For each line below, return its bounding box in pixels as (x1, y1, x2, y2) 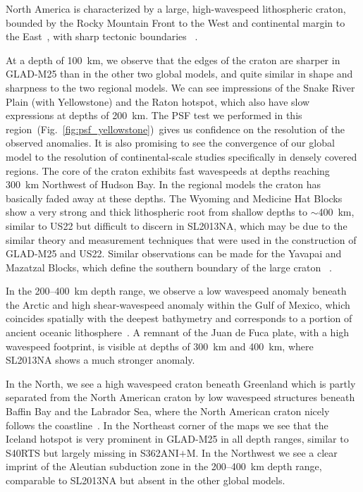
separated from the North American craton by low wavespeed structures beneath (6, 390, 355, 405)
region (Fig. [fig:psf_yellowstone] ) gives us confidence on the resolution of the (6, 121, 345, 136)
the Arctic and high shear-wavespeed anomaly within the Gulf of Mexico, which (6, 297, 350, 312)
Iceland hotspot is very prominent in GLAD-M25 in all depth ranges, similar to (6, 431, 349, 446)
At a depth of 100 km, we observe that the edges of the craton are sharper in (6, 52, 340, 67)
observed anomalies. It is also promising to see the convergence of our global (6, 135, 335, 150)
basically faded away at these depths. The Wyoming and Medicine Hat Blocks (6, 190, 343, 205)
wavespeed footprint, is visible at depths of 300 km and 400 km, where (6, 338, 314, 353)
